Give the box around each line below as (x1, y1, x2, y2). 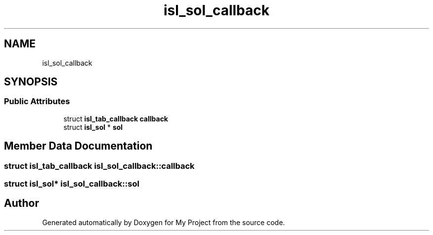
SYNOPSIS (4, 76, 58, 88)
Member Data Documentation (4, 140, 153, 153)
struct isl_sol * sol (63, 122, 123, 131)
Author (4, 197, 39, 210)
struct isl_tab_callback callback (63, 114, 168, 123)
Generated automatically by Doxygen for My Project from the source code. (42, 218, 285, 227)
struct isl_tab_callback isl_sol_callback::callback (4, 160, 195, 171)
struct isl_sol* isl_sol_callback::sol (4, 179, 139, 189)
